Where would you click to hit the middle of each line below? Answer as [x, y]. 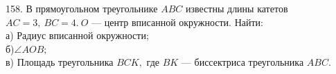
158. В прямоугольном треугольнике [82, 8]
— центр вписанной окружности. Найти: [177, 22]
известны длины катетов [237, 8]
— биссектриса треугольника [242, 62]
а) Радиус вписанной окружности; [77, 35]
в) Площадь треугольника [60, 62]
